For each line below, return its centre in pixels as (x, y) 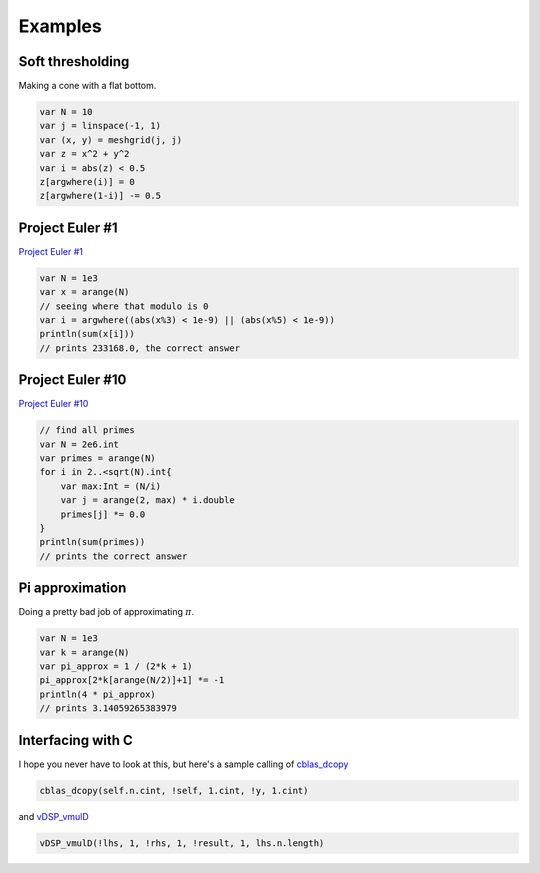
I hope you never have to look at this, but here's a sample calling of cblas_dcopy (183, 764)
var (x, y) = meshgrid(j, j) (111, 139)
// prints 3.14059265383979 (108, 708)
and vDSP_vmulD (53, 816)
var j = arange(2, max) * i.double (147, 500)
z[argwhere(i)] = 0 (87, 181)
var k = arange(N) (84, 652)
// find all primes (87, 430)
